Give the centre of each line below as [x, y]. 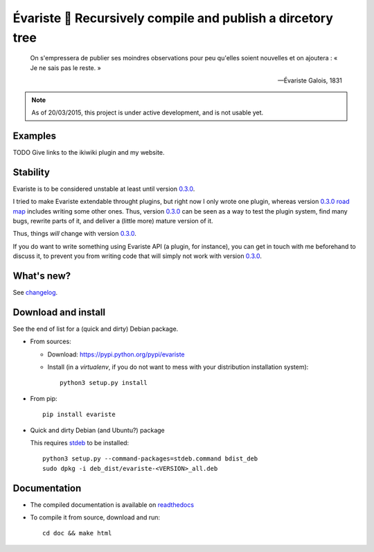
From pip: [44, 398]
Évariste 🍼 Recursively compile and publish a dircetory [173, 18]
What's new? [42, 276]
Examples [35, 136]
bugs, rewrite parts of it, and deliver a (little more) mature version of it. [113, 221]
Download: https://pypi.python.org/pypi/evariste [116, 354]
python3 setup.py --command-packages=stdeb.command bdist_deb [150, 459]
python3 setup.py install [104, 383]
